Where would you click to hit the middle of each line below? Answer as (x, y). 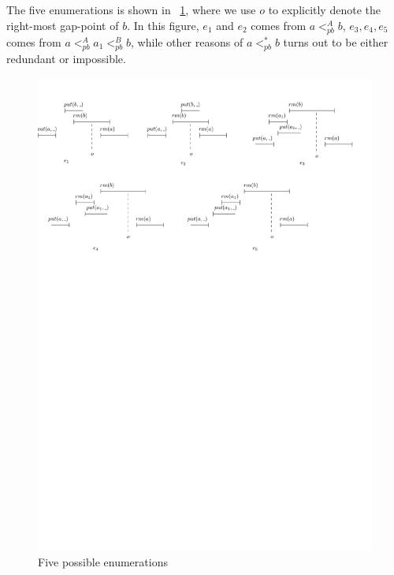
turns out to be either (336, 41)
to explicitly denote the (324, 9)
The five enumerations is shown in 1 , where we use (131, 9)
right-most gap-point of (63, 25)
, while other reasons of (187, 41)
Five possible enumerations (103, 562)
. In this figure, (163, 25)
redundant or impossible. (66, 58)
